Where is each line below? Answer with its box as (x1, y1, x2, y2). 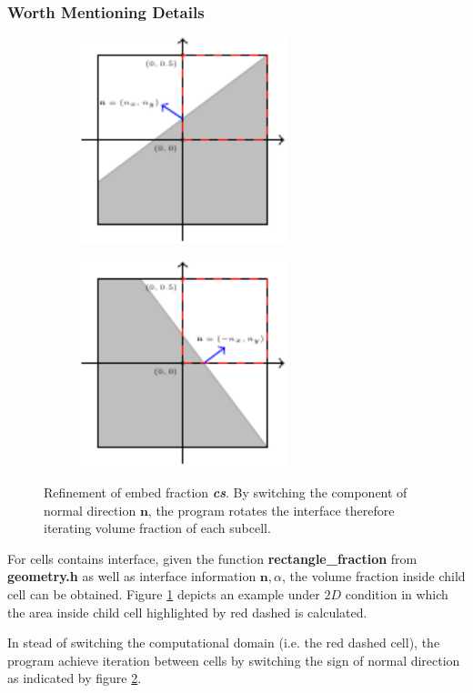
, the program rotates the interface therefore (147, 500, 395, 519)
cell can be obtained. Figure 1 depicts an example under (7, 584, 320, 603)
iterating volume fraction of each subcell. (44, 518, 271, 537)
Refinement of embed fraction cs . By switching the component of (44, 482, 408, 501)
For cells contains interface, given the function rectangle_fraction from (7, 548, 418, 567)
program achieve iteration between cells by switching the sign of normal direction (7, 650, 460, 669)
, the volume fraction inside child (282, 567, 466, 586)
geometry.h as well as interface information (7, 567, 257, 586)
